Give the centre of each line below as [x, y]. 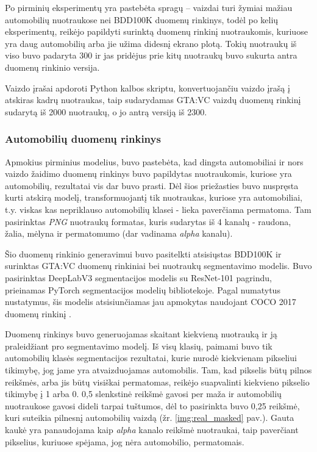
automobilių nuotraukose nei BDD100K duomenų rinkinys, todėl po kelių [142, 19]
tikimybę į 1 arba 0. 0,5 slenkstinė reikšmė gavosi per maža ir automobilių [143, 394]
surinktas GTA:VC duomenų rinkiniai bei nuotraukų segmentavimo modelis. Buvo [158, 266]
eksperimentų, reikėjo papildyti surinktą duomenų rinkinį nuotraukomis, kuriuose [156, 31]
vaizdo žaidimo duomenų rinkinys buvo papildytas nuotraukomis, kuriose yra [148, 174]
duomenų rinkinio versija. [52, 67]
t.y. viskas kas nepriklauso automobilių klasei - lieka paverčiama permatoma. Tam [158, 209]
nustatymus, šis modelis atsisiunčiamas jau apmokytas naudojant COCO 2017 [151, 302]
